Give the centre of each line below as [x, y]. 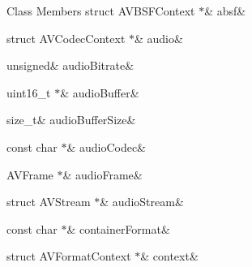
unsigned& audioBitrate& [70, 65]
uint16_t [29, 92]
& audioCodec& [107, 146]
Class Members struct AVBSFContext [101, 11]
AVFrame [30, 174]
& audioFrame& [103, 174]
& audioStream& [142, 202]
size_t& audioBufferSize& [71, 120]
